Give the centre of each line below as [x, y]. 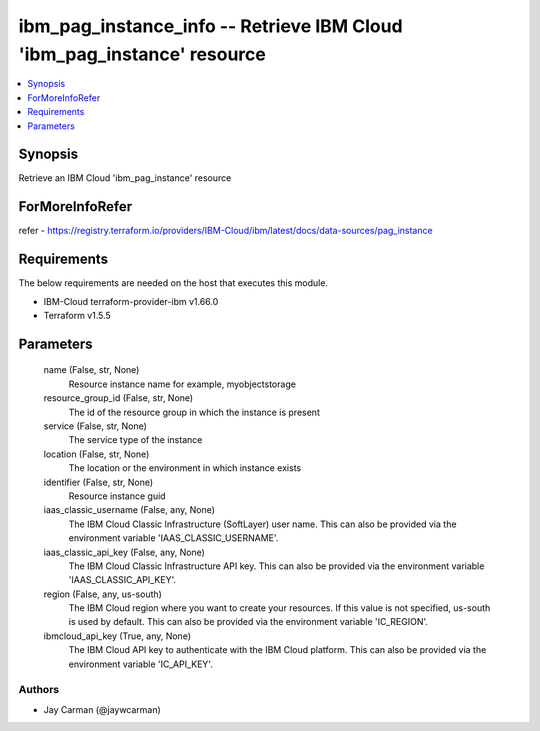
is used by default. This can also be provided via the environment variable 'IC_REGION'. [248, 622]
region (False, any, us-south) [102, 594]
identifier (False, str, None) [98, 482]
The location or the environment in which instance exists [185, 468]
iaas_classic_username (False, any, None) [129, 510]
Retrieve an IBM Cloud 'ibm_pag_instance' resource [125, 178]
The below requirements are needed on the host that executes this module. [173, 283]
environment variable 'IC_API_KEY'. [141, 664]
